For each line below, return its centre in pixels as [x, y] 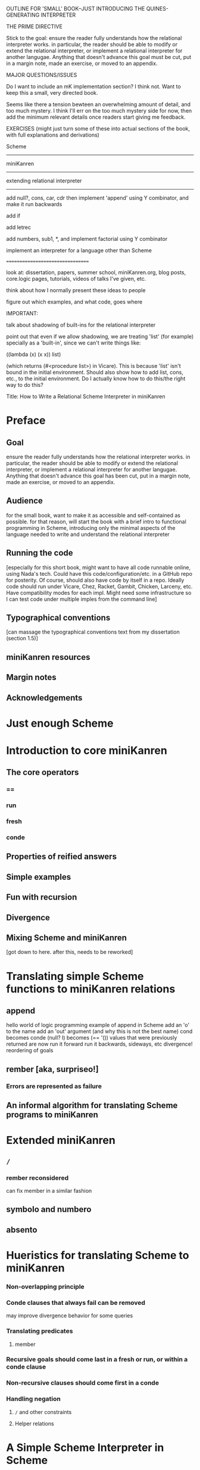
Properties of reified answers [62, 857]
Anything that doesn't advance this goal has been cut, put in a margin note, [98, 476]
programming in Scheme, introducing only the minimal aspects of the [91, 528]
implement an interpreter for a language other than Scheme [79, 250]
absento [22, 1229]
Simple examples [39, 877]
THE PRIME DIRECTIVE [34, 27]
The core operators [43, 772]
